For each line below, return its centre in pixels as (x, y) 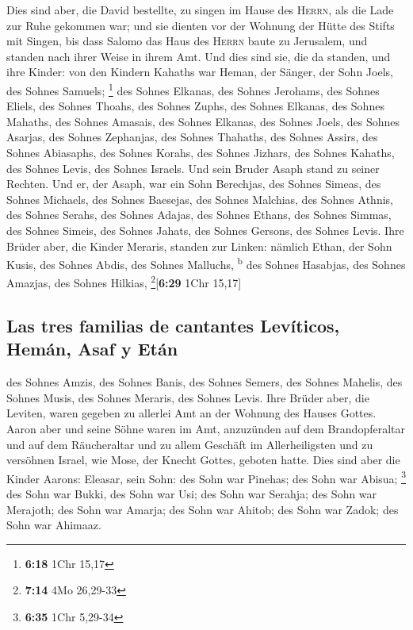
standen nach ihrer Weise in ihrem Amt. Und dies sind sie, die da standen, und (199, 56)
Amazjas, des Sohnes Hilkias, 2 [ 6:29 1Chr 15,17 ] (124, 282)
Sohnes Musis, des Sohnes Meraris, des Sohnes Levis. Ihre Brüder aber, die (188, 397)
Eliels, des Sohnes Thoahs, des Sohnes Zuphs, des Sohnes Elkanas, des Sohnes (195, 106)
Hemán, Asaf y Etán (92, 349)
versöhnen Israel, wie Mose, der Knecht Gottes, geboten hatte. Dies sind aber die (203, 460)
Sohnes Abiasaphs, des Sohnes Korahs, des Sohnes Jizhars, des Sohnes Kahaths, (201, 152)
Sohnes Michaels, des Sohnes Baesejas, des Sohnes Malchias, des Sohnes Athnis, (200, 199)
